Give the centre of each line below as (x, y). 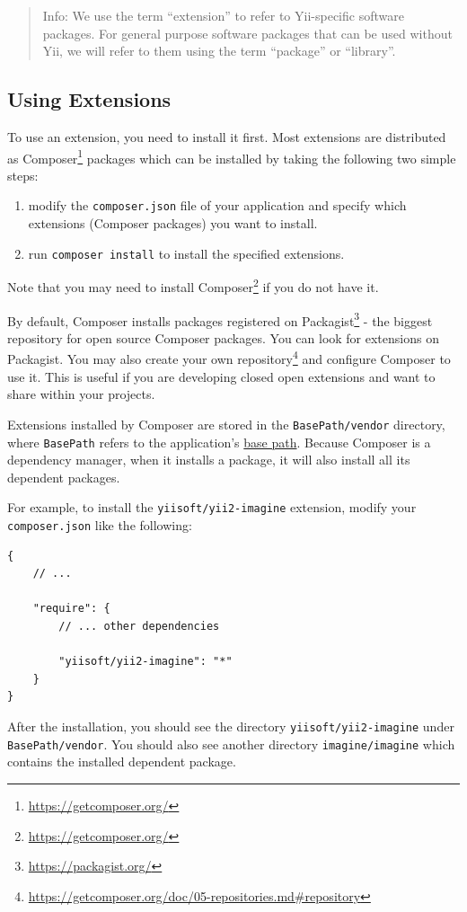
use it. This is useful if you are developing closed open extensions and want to (221, 376)
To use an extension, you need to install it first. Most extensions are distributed (227, 136)
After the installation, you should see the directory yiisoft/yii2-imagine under (231, 726)
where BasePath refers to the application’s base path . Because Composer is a (219, 442)
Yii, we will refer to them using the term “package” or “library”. (219, 51)
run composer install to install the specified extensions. (186, 253)
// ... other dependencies (139, 627)
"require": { (71, 609)
